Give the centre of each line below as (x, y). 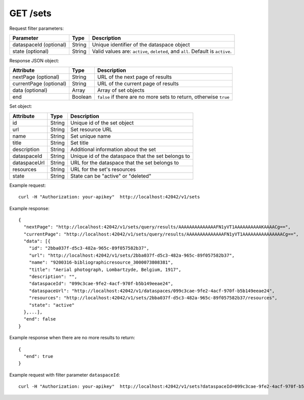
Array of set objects (121, 90)
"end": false (40, 319)
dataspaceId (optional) (40, 45)
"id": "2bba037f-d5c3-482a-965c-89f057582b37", (89, 248)
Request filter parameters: (37, 28)
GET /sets (30, 13)
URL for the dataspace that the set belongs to (125, 163)
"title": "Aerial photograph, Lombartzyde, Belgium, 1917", (105, 269)
